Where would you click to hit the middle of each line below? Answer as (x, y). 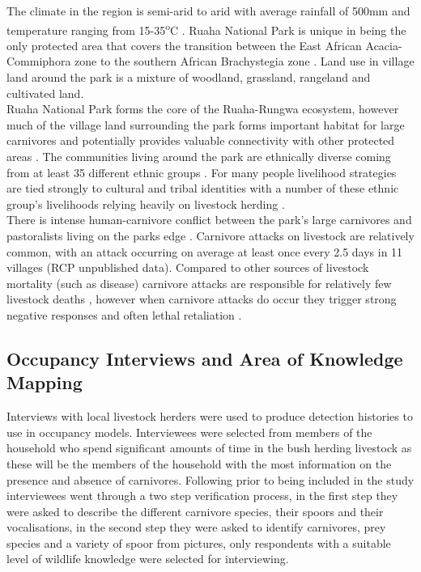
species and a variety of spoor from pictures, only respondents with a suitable (199, 542)
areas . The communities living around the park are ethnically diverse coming (199, 156)
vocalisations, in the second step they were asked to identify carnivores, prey (196, 527)
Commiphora (39, 61)
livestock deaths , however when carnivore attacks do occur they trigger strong (202, 299)
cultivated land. (45, 93)
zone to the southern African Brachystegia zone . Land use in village (245, 61)
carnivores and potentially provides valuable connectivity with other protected (201, 140)
